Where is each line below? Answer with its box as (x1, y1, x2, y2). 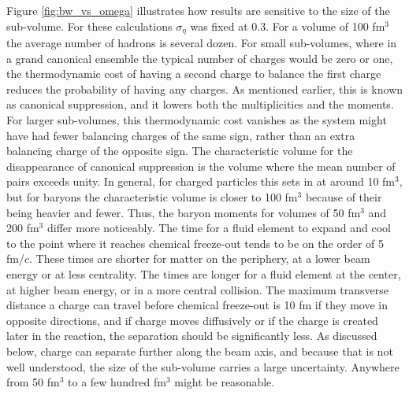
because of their (305, 188, 382, 205)
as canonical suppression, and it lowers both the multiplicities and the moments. (6, 96, 394, 113)
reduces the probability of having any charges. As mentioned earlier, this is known (6, 80, 403, 97)
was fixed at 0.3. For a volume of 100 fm (190, 17, 385, 34)
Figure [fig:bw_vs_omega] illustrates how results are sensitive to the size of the (6, 2, 390, 18)
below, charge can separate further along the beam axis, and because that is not (6, 342, 393, 359)
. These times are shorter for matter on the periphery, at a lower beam (29, 250, 370, 267)
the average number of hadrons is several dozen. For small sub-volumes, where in (6, 35, 397, 51)
